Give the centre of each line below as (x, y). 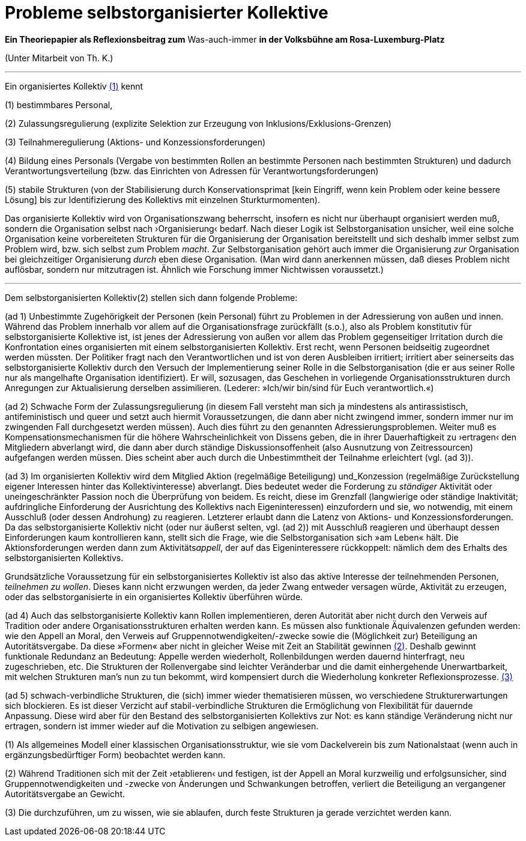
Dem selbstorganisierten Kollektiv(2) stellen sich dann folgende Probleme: (151, 297)
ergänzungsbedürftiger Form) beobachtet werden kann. (115, 754)
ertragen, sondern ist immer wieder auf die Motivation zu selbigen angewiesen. (162, 726)
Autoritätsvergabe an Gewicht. (65, 794)
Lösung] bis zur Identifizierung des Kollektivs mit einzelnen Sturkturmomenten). (162, 199)
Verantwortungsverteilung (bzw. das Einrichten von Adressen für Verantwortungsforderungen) (192, 171)
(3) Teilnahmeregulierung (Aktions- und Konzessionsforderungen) (135, 142)
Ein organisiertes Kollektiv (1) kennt (74, 86)
